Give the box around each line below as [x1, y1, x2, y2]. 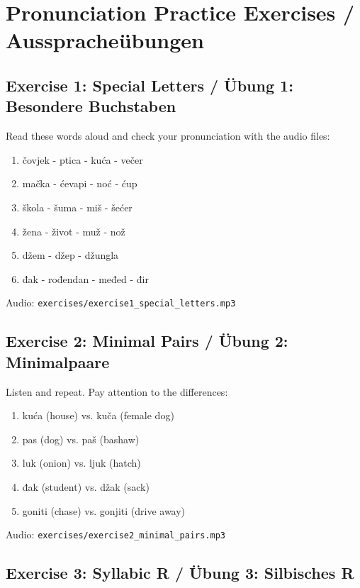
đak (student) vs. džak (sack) [22, 479, 150, 494]
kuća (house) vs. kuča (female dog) [22, 408, 174, 423]
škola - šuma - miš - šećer [22, 199, 133, 214]
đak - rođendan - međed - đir [22, 271, 149, 286]
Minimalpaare [6, 350, 110, 372]
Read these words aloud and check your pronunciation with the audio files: [6, 128, 330, 143]
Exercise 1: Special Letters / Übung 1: [6, 74, 293, 96]
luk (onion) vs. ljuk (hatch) [22, 455, 141, 470]
